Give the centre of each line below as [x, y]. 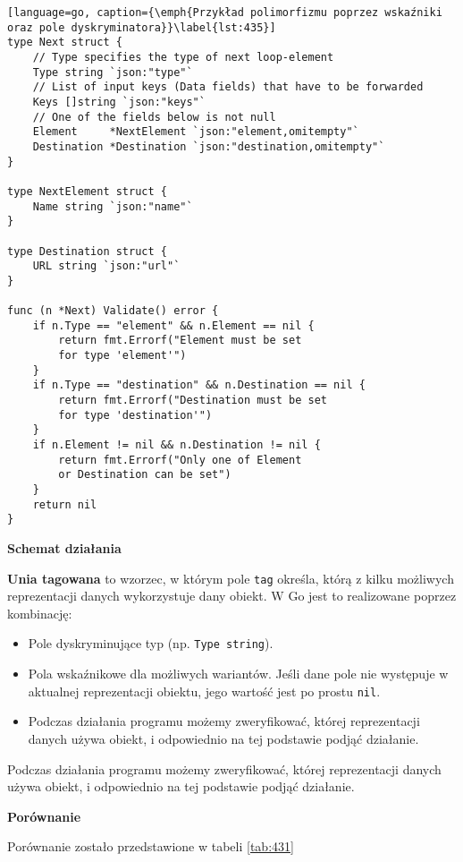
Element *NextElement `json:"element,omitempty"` [196, 132]
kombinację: [40, 613]
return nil [65, 504]
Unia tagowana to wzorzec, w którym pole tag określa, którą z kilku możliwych [231, 578]
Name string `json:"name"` [113, 206]
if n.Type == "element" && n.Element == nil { [173, 325]
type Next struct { [65, 43]
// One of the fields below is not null [154, 117]
